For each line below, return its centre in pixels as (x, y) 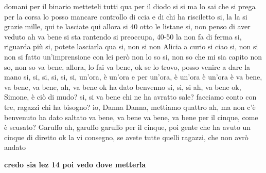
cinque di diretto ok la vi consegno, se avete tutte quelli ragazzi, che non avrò (126, 137)
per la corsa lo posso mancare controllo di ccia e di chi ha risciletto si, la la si (126, 16)
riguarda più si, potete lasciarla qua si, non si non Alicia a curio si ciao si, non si (131, 46)
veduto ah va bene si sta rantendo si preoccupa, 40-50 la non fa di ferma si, (123, 36)
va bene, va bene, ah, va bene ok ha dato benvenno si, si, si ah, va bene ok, (123, 86)
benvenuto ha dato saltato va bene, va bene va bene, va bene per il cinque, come (131, 117)
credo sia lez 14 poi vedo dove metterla (75, 164)
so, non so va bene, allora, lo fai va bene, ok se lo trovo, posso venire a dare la (127, 66)
